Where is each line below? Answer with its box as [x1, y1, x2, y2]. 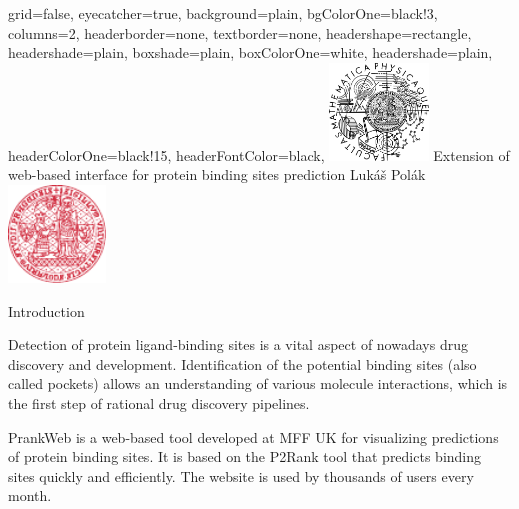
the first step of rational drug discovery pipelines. [8, 392, 310, 413]
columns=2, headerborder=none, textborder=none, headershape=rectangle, [8, 22, 472, 43]
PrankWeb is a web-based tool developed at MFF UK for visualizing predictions [8, 426, 499, 447]
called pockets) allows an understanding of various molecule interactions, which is [8, 373, 508, 394]
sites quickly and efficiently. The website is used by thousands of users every [8, 465, 474, 486]
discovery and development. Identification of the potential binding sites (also [8, 353, 477, 374]
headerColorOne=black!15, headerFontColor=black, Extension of [8, 144, 510, 165]
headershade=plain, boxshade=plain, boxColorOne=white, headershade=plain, [8, 42, 493, 63]
